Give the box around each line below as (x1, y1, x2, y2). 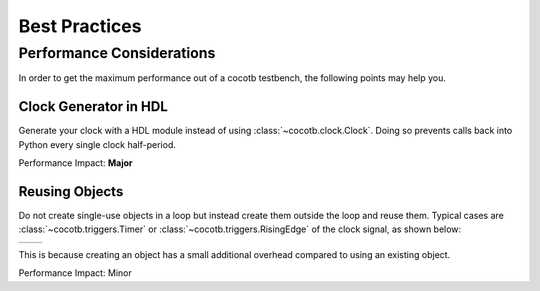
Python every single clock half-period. (18, 138, 177, 150)
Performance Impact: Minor (18, 267, 132, 279)
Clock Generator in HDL (18, 98, 169, 115)
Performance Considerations (18, 44, 216, 62)
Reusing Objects (18, 183, 124, 200)
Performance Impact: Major (18, 157, 134, 169)
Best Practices (18, 15, 142, 37)
